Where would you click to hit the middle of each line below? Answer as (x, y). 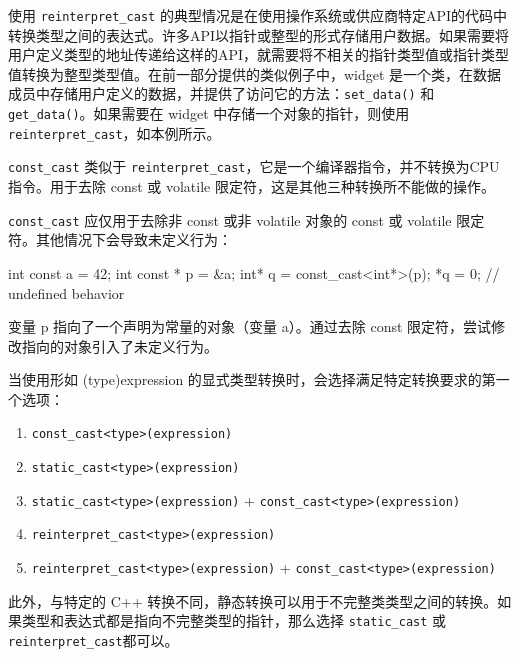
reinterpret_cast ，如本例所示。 (114, 132)
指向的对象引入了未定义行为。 (119, 345)
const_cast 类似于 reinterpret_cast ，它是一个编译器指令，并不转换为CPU (254, 166)
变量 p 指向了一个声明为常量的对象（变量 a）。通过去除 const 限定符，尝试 (250, 326)
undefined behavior (66, 292)
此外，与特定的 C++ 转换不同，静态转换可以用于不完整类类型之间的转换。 (253, 600)
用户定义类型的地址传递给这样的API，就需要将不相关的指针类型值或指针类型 (259, 54)
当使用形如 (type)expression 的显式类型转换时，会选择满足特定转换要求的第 (252, 379)
